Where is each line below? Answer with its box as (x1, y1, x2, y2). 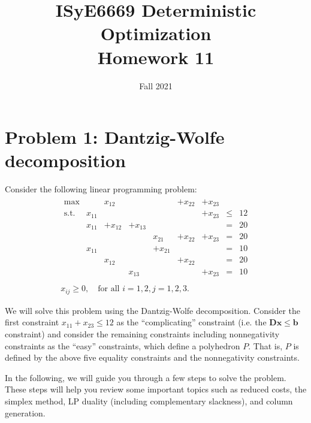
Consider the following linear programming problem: (5, 183, 197, 195)
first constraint (5, 316, 59, 328)
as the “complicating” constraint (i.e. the (116, 316, 267, 328)
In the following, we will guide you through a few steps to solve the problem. (5, 371, 286, 383)
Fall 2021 (139, 79, 173, 92)
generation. (5, 406, 46, 419)
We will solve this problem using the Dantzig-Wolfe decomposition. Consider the (5, 304, 300, 316)
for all (98, 285, 120, 294)
